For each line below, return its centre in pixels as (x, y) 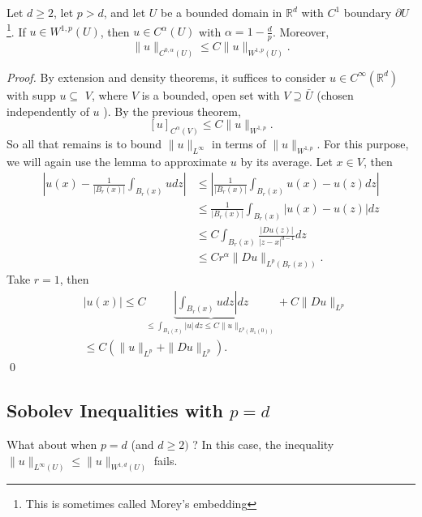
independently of (48, 111)
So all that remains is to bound (84, 143)
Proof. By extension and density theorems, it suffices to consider (166, 77)
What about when (52, 444)
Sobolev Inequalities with (115, 410)
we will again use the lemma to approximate (117, 161)
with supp (31, 94)
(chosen (335, 94)
